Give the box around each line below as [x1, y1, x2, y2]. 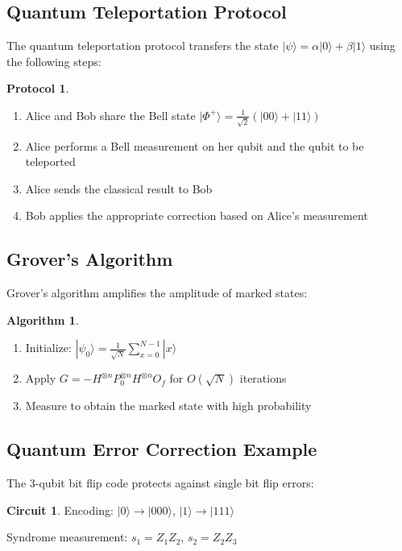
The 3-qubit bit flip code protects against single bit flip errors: [6, 474, 314, 491]
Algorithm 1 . [6, 311, 79, 328]
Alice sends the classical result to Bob [25, 180, 213, 197]
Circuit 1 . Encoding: [6, 501, 114, 518]
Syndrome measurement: [6, 528, 128, 545]
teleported [25, 153, 76, 170]
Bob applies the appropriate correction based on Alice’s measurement [25, 207, 368, 224]
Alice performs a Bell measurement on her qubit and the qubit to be [25, 137, 364, 154]
